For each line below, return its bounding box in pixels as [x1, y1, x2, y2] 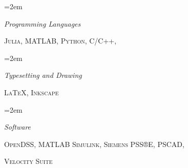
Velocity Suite [4, 156, 53, 166]
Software [4, 121, 31, 132]
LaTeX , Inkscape [4, 87, 59, 97]
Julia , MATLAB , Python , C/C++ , [4, 35, 117, 46]
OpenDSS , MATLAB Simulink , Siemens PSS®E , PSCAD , [4, 138, 184, 149]
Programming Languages [4, 18, 81, 29]
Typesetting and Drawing [4, 70, 82, 80]
